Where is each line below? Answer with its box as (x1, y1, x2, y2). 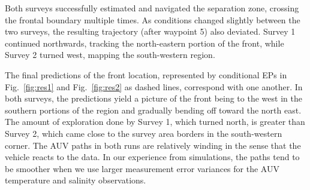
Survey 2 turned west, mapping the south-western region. (5, 48, 215, 61)
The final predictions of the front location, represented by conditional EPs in (5, 68, 287, 81)
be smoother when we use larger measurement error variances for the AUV (5, 162, 279, 174)
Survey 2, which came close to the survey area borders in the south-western (5, 127, 282, 139)
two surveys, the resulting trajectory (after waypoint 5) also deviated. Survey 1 (5, 25, 296, 38)
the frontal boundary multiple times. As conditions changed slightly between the (5, 13, 300, 26)
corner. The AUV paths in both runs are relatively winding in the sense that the (5, 139, 301, 151)
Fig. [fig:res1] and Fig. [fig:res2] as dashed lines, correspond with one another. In (5, 80, 303, 93)
